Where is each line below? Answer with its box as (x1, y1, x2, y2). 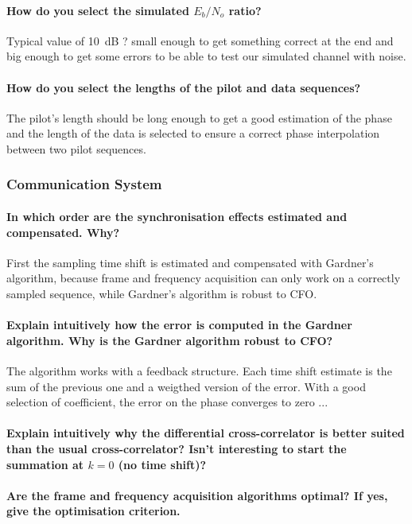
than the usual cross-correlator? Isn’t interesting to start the (6, 440, 347, 456)
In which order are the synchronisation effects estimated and (6, 208, 348, 224)
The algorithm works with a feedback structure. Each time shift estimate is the (6, 362, 392, 378)
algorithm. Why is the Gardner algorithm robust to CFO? (6, 332, 333, 348)
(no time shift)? (118, 456, 207, 472)
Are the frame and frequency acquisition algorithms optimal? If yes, (6, 487, 388, 503)
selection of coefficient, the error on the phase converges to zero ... (6, 394, 328, 410)
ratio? (228, 2, 262, 18)
